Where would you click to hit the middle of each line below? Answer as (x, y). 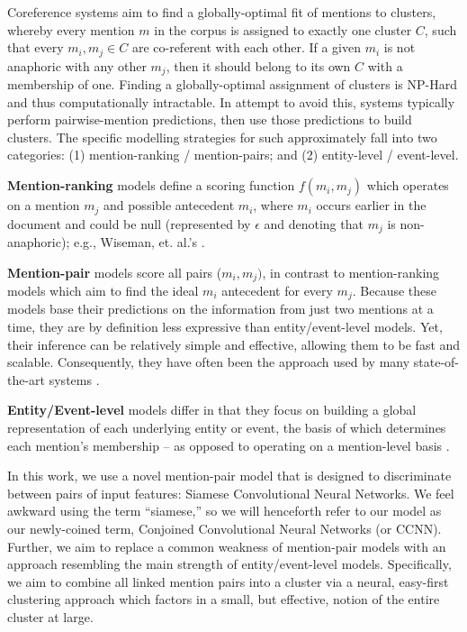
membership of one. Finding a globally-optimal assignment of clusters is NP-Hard (232, 84)
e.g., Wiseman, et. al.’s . (139, 241)
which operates (408, 185)
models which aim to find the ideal (103, 291)
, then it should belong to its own (258, 65)
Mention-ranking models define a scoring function (151, 185)
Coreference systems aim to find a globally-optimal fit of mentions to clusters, (222, 12)
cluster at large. (50, 616)
